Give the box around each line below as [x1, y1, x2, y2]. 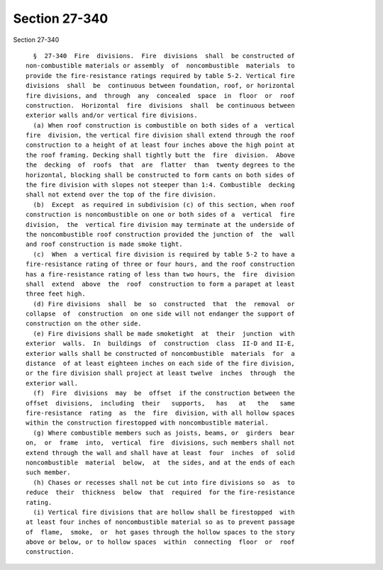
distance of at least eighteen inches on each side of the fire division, [26, 359, 295, 368]
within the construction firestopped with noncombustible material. [26, 419, 269, 427]
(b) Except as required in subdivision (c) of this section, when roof [33, 201, 295, 208]
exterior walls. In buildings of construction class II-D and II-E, [26, 340, 295, 347]
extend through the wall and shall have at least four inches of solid [26, 449, 295, 457]
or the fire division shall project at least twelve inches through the [26, 369, 295, 377]
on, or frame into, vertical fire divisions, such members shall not [26, 439, 295, 447]
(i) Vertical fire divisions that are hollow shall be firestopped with [33, 508, 295, 516]
